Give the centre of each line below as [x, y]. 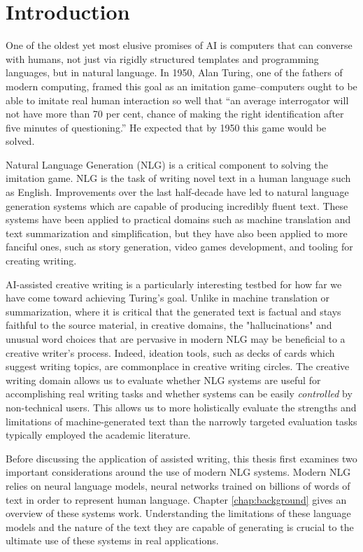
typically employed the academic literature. [98, 435]
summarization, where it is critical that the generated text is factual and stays [173, 311]
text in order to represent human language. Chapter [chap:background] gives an [176, 499]
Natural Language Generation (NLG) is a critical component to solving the [167, 164]
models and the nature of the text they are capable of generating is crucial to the [180, 526]
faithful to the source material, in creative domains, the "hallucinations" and [169, 325]
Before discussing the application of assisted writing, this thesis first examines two [181, 458]
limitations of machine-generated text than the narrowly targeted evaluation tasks [181, 421]
